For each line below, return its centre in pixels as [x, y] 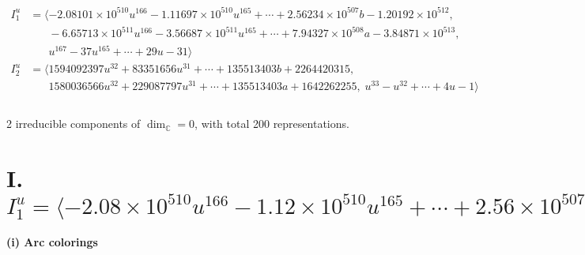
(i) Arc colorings [52, 242]
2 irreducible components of [74, 124]
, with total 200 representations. [272, 124]
